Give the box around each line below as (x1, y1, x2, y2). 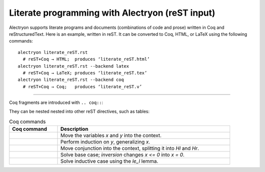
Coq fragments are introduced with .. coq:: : (9, 99, 103, 105)
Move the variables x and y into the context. (60, 132, 162, 139)
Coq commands (9, 118, 46, 125)
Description (60, 125, 88, 132)
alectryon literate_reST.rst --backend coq (18, 77, 124, 83)
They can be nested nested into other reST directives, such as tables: (9, 108, 150, 115)
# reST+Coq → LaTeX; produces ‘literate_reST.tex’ (23, 70, 147, 75)
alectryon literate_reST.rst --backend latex (18, 63, 130, 69)
